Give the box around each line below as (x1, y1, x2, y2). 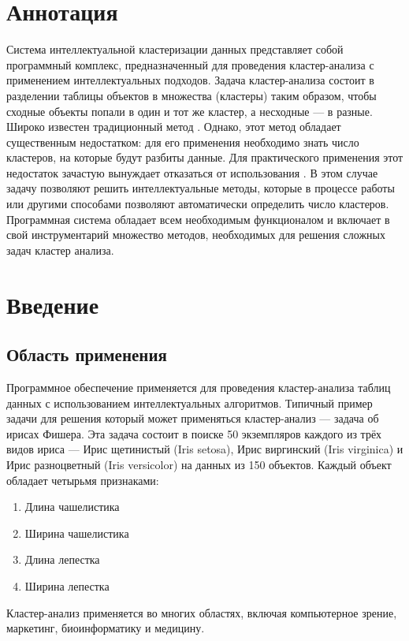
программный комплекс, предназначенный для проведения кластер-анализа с (6, 56, 374, 73)
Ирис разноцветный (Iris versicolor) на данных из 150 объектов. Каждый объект (6, 456, 392, 472)
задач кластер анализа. (6, 241, 114, 258)
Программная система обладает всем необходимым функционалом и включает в (6, 211, 390, 227)
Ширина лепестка (24, 577, 110, 594)
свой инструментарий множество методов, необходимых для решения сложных (6, 226, 385, 243)
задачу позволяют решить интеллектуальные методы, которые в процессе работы (6, 180, 395, 196)
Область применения (6, 342, 167, 367)
